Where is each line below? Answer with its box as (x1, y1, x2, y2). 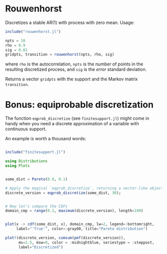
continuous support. (5, 126, 47, 132)
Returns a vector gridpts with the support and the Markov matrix (5, 76, 138, 82)
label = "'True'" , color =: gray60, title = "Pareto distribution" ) (16, 227, 148, 232)
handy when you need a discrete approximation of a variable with (5, 121, 139, 127)
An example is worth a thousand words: (5, 136, 86, 142)
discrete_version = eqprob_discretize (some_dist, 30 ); (5, 190, 121, 195)
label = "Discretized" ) (18, 245, 64, 250)
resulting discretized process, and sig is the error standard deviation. (5, 66, 147, 72)
